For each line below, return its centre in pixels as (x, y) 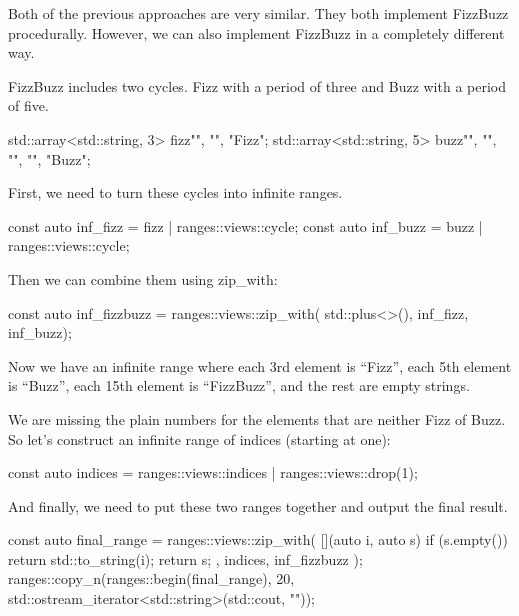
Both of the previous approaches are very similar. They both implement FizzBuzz (258, 13)
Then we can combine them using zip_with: (143, 278)
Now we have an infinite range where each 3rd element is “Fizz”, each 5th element (260, 365)
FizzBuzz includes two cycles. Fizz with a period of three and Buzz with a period (257, 85)
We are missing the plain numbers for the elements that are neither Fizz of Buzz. (257, 418)
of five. (28, 105)
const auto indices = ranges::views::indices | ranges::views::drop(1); (213, 472)
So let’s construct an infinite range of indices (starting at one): (199, 438)
